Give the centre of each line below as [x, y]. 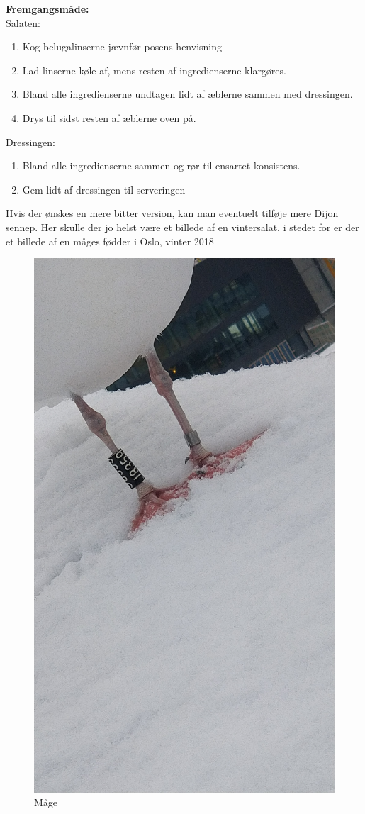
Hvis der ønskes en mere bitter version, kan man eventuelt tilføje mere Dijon [172, 213]
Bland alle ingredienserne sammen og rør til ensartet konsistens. [161, 166]
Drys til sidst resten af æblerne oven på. [109, 117]
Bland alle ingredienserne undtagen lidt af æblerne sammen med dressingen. [187, 94]
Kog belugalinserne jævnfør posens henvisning [122, 46]
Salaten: [23, 22]
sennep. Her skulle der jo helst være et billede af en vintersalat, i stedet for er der [182, 227]
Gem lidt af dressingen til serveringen [104, 189]
